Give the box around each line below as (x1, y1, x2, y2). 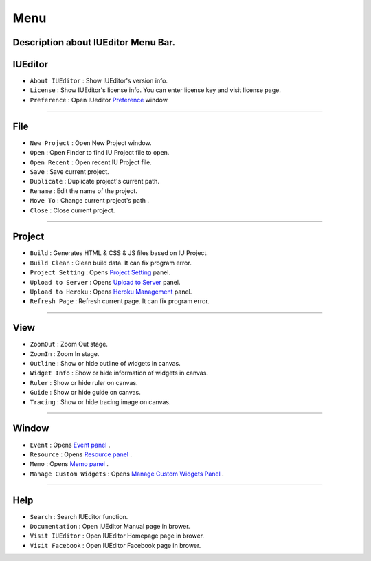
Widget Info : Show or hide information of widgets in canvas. (30, 368, 209, 377)
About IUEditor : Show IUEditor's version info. (30, 76, 168, 85)
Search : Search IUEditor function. (30, 512, 128, 520)
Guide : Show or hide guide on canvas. (30, 388, 141, 397)
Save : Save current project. (30, 167, 109, 175)
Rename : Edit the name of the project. (30, 186, 137, 195)
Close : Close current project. (30, 206, 115, 214)
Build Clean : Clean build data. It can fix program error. (30, 258, 192, 267)
